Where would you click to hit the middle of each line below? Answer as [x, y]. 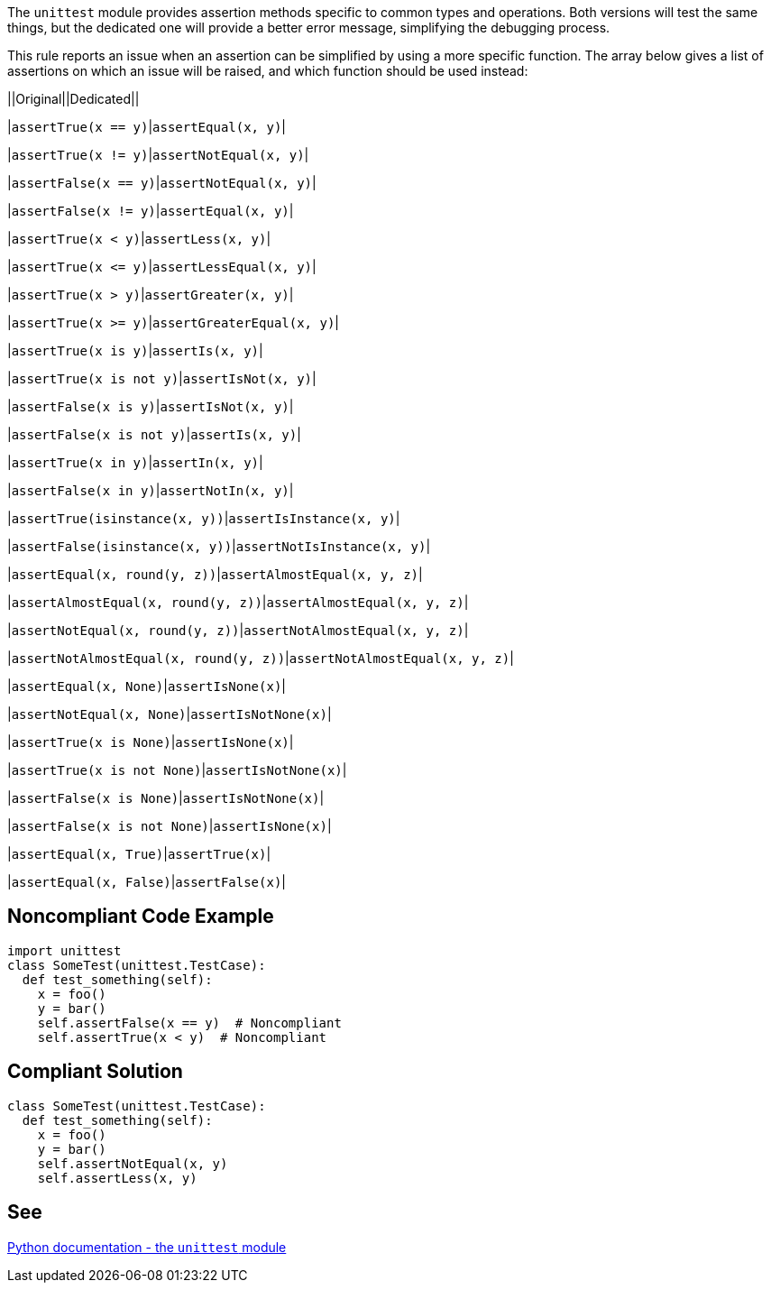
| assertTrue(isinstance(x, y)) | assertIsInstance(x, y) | [204, 518]
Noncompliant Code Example [141, 917]
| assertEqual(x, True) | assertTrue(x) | [139, 854]
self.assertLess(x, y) [117, 1178]
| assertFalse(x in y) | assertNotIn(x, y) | [151, 490]
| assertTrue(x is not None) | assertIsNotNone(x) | [177, 770]
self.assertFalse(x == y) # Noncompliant [189, 1023]
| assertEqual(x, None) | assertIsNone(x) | [147, 686]
